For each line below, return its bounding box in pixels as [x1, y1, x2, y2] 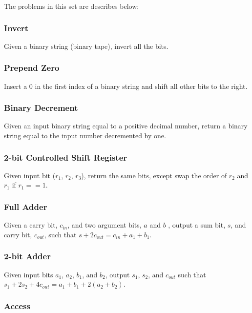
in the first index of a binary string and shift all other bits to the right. [35, 81, 248, 91]
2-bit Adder [4, 250, 51, 262]
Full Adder [4, 200, 47, 212]
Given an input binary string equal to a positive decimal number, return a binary [4, 121, 248, 131]
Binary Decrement [4, 102, 78, 114]
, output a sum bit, [168, 220, 226, 230]
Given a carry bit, [4, 220, 58, 230]
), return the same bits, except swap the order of [81, 170, 227, 180]
